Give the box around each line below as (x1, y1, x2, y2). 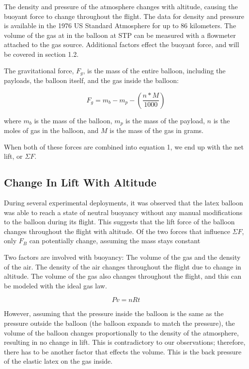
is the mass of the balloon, (34, 115, 112, 125)
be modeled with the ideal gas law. (4, 280, 107, 290)
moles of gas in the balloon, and (4, 125, 99, 135)
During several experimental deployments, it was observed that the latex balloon (4, 198, 243, 208)
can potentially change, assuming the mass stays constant (29, 235, 201, 246)
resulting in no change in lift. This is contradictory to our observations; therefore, (4, 337, 246, 347)
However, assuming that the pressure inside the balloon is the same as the (4, 308, 224, 319)
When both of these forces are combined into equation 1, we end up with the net (4, 141, 244, 151)
